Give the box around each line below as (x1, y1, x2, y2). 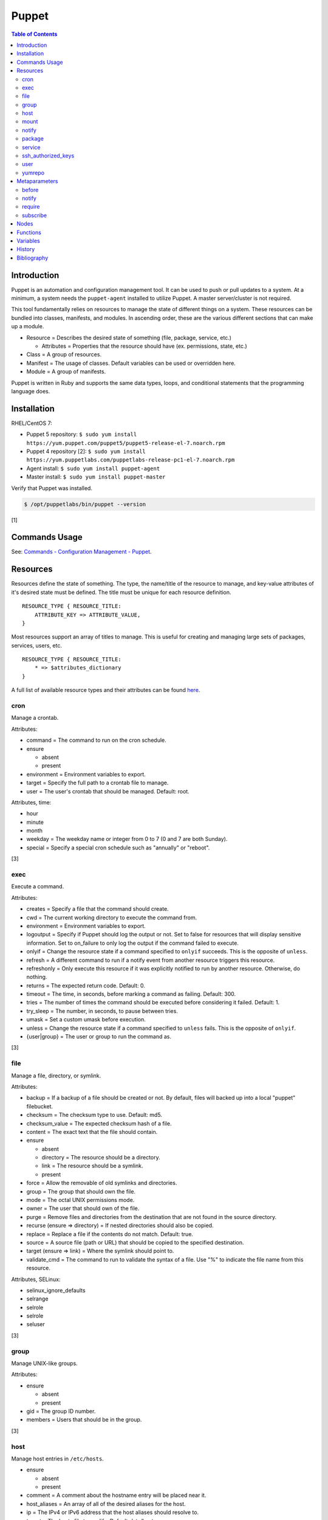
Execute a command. (11, 883, 64, 890)
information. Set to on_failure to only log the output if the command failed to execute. (26, 939, 239, 947)
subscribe (22, 212, 47, 219)
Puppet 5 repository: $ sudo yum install (26, 430, 137, 438)
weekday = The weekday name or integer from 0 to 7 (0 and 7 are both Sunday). (26, 835, 228, 843)
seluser (26, 1321, 46, 1328)
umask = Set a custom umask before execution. (26, 1016, 146, 1023)
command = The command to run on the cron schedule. (26, 736, 166, 744)
